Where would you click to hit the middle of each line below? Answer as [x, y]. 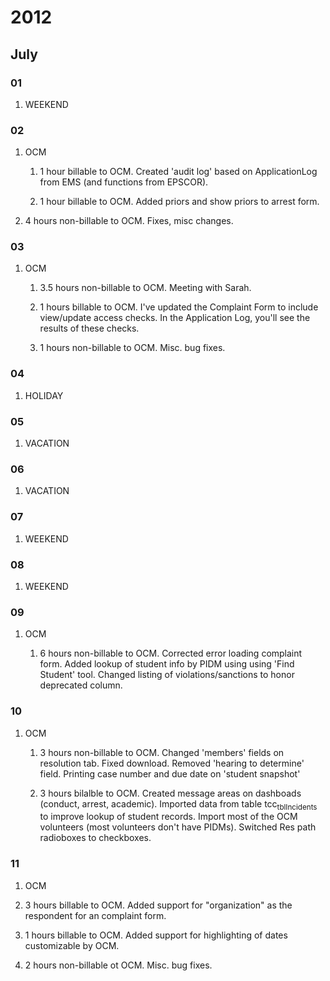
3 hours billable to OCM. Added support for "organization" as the [158, 905]
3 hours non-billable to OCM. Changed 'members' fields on [162, 752]
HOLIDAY [44, 395]
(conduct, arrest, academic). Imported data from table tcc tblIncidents [178, 804]
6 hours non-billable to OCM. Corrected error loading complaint [171, 653]
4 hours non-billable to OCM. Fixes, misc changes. [129, 221]
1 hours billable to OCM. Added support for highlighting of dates [156, 935]
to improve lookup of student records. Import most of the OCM [168, 817]
